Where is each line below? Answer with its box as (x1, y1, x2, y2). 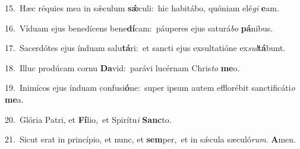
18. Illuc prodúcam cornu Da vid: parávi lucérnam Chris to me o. (5, 61, 240, 74)
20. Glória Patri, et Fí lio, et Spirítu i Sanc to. (5, 113, 172, 125)
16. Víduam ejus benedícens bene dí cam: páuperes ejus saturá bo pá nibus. (5, 21, 273, 34)
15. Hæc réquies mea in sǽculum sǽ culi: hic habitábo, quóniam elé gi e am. (5, 2, 279, 14)
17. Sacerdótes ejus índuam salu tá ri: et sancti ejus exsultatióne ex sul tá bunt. (5, 42, 286, 54)
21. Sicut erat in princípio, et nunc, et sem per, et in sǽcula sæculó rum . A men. (5, 133, 296, 145)
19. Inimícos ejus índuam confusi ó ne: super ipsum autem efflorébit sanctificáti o (5, 81, 295, 94)
